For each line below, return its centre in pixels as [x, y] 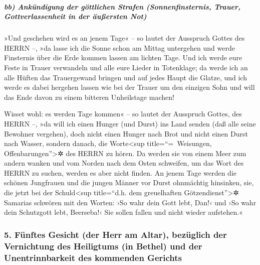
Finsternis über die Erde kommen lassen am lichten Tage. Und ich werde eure [123, 57]
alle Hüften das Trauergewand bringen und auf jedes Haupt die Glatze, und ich [125, 77]
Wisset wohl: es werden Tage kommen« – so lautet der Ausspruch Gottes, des [123, 114]
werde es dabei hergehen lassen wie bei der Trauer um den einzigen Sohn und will [129, 87]
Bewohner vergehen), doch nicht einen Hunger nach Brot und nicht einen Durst [126, 133]
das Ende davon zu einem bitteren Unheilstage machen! [89, 97]
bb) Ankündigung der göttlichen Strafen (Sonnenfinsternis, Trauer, [122, 6]
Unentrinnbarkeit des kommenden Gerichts [93, 257]
